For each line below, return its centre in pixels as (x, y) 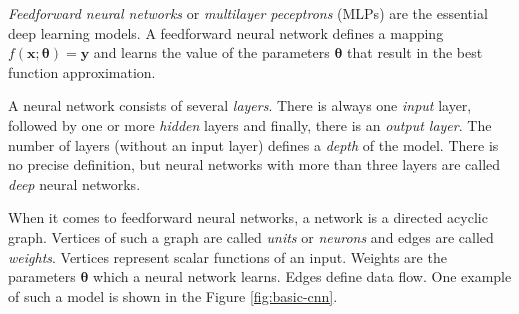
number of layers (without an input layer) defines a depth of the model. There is (253, 144)
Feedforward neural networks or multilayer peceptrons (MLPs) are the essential (248, 13)
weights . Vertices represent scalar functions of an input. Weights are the (227, 256)
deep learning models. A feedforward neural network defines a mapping (226, 32)
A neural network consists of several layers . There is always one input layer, (240, 105)
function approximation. (82, 71)
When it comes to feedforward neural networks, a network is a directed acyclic (248, 217)
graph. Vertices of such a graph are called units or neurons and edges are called (251, 236)
